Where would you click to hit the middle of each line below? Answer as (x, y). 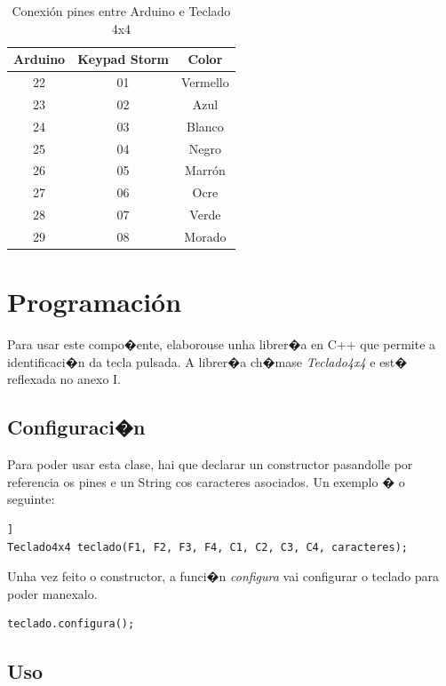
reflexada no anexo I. (64, 379)
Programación (95, 302)
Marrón (205, 170)
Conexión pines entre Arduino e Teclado (121, 11)
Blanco (205, 126)
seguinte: (31, 499)
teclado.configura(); (71, 624)
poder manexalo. (52, 593)
